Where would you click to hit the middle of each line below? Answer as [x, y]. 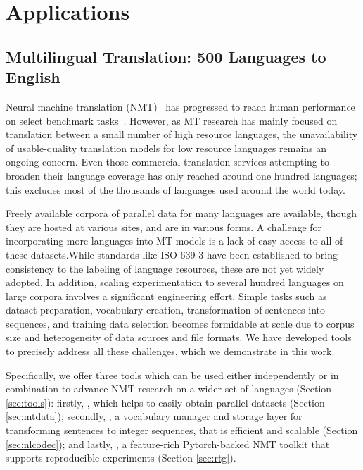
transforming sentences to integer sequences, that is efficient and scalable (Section [182, 430]
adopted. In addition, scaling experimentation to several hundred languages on [175, 282]
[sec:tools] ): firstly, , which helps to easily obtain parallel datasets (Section [165, 402]
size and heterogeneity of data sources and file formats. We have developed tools [179, 337]
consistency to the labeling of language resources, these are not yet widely [165, 268]
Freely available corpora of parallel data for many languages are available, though [181, 213]
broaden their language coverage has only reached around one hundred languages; [181, 175]
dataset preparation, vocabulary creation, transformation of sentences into [166, 310]
